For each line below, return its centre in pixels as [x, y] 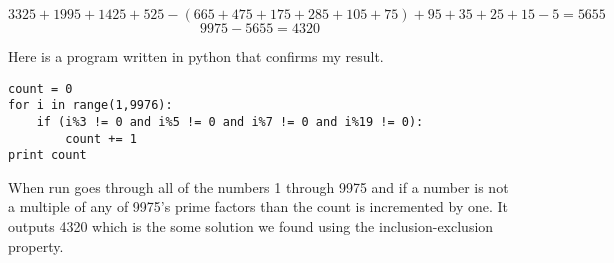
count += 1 [101, 138]
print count [47, 155]
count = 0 [40, 88]
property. [36, 245]
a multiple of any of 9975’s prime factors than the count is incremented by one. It [258, 206]
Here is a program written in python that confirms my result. [196, 56]
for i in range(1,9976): [90, 105]
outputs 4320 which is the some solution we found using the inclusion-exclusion [251, 226]
